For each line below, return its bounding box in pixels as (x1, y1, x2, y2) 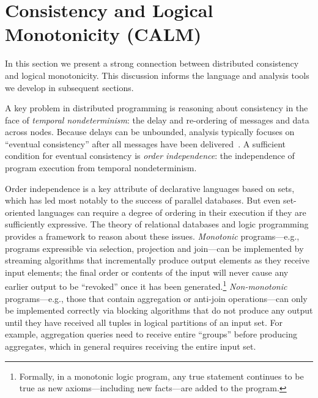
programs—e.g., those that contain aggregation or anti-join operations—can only (5, 292, 308, 304)
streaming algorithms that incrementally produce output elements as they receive (5, 254, 309, 267)
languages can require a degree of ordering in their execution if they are (38, 205, 306, 218)
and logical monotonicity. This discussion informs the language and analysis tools (5, 68, 309, 81)
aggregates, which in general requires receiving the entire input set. (5, 340, 256, 353)
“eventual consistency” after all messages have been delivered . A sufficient (5, 137, 286, 150)
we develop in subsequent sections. (5, 81, 134, 94)
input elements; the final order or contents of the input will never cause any (5, 265, 289, 278)
